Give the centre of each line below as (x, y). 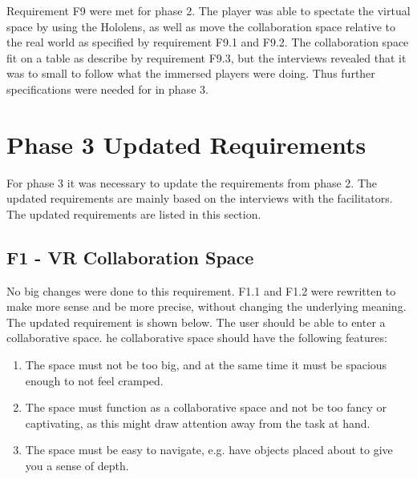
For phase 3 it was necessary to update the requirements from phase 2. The (192, 182)
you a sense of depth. (77, 466)
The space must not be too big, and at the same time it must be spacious (206, 365)
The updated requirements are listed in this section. (134, 213)
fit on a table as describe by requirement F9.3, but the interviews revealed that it (206, 57)
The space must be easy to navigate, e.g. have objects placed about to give (209, 450)
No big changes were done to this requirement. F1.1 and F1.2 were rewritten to (201, 290)
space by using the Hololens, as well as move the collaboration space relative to (201, 26)
